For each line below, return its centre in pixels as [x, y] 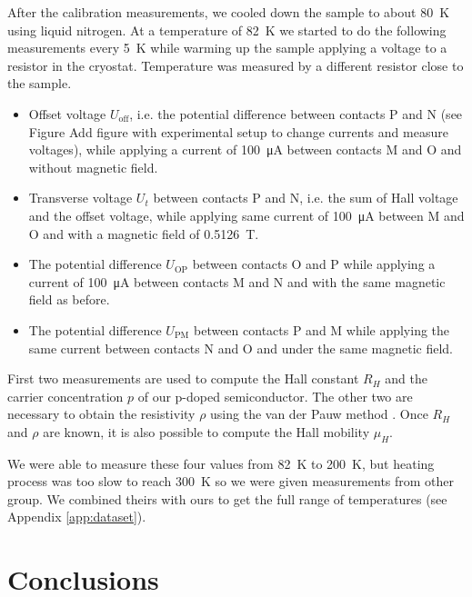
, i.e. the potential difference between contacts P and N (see [296, 113]
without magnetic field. [93, 167]
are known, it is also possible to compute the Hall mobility [206, 431]
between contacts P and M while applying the [321, 329]
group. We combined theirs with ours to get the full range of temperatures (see [227, 498]
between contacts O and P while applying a [314, 264]
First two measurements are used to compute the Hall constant [183, 378]
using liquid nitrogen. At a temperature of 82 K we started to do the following [227, 30]
